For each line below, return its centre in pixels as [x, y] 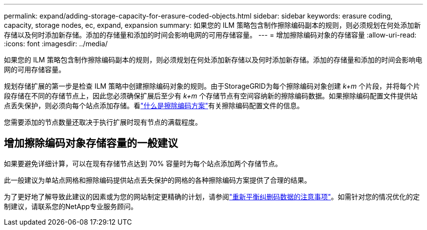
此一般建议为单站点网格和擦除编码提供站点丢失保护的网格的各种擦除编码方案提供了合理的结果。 [157, 180]
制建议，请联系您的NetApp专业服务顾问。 [71, 206]
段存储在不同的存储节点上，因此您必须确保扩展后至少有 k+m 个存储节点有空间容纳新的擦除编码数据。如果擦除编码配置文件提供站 [211, 96]
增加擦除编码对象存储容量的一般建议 [91, 143]
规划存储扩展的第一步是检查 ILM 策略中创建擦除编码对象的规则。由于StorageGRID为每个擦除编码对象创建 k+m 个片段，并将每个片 [212, 86]
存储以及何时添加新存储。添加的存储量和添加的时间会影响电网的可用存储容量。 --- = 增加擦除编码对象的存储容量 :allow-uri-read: [210, 35]
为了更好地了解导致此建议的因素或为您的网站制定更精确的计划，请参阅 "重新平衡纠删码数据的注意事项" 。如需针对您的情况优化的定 [212, 196]
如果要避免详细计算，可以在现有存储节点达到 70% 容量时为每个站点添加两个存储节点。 [143, 163]
